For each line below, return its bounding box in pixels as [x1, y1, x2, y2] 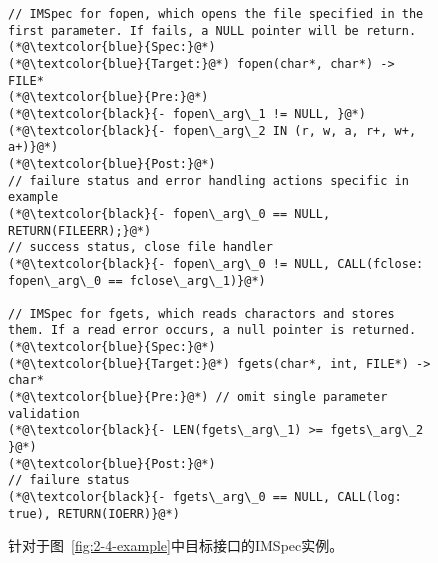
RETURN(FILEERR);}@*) [8, 223, 152, 238]
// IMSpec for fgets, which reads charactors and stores [8, 306, 395, 321]
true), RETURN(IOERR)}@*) [8, 506, 180, 521]
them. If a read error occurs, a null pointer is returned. [8, 323, 417, 338]
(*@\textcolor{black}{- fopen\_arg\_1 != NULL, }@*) [8, 106, 366, 121]
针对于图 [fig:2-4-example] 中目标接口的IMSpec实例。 [8, 535, 344, 556]
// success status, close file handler [8, 240, 273, 255]
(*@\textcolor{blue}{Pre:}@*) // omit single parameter [8, 390, 388, 405]
